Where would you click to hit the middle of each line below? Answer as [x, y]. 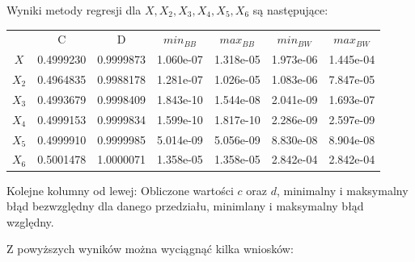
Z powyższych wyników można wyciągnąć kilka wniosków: [150, 249]
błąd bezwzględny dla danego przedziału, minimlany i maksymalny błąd [185, 206]
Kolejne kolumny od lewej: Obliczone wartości [120, 190]
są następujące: [290, 10]
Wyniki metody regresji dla [74, 10]
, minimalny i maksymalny [342, 190]
